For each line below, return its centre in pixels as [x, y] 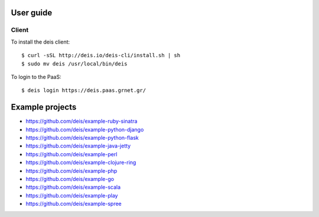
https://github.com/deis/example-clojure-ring [81, 163]
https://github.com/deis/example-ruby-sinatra [82, 121]
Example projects [44, 107]
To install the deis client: [40, 42]
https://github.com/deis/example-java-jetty [78, 146]
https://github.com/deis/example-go [70, 179]
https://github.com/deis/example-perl [71, 154]
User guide [32, 13]
